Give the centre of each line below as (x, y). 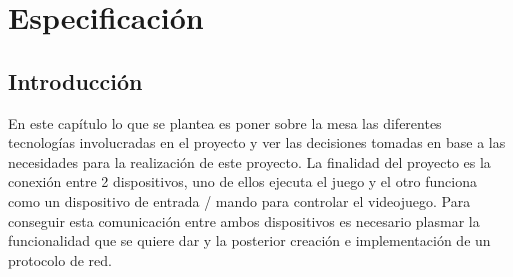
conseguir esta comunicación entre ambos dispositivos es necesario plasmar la (244, 220)
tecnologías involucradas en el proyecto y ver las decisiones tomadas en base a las (257, 142)
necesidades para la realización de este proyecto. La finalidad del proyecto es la (249, 161)
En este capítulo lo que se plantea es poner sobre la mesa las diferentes (225, 122)
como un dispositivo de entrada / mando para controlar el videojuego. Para (239, 200)
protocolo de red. (60, 259)
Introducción (75, 80)
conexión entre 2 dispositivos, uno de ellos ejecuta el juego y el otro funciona (242, 181)
